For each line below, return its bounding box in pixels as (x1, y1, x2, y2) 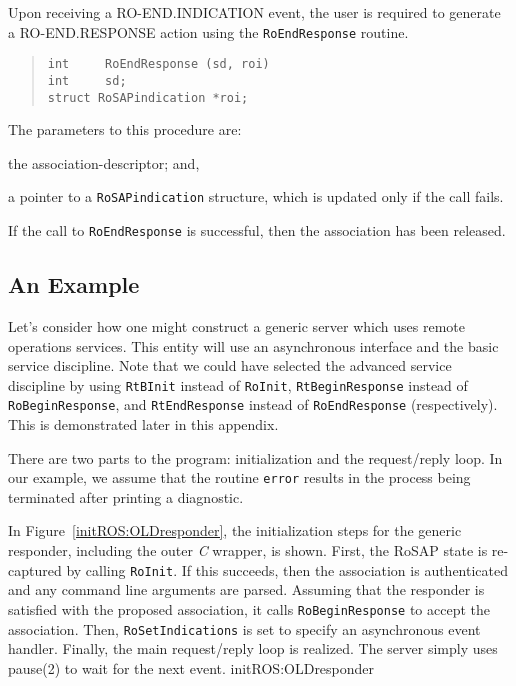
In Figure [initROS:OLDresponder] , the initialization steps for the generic (8, 520, 462, 541)
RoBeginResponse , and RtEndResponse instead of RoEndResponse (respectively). (8, 394, 498, 415)
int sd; (47, 73, 127, 88)
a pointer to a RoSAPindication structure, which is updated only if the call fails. (8, 186, 504, 207)
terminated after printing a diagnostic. (8, 486, 244, 507)
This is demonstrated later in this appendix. (8, 414, 279, 435)
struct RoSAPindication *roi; (47, 90, 249, 105)
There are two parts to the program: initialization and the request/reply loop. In (8, 447, 503, 468)
